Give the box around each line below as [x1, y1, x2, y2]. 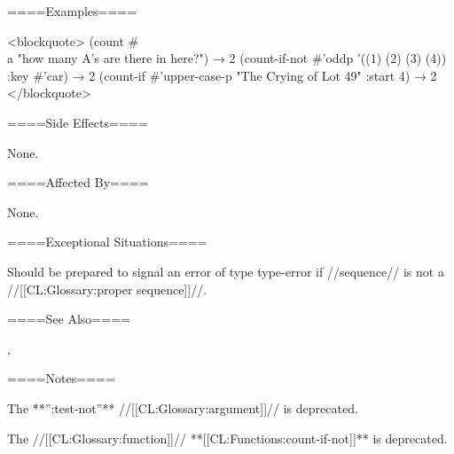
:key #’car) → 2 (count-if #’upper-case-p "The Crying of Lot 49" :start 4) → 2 [7, 66, 437, 84]
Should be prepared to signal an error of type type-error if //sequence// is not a [7, 262, 444, 280]
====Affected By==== [7, 173, 149, 192]
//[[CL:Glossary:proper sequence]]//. [7, 279, 207, 298]
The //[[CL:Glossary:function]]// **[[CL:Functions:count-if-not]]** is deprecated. [7, 428, 448, 447]
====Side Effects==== [7, 113, 148, 131]
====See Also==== [7, 309, 130, 328]
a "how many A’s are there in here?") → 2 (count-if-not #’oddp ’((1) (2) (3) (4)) [7, 49, 447, 67]
